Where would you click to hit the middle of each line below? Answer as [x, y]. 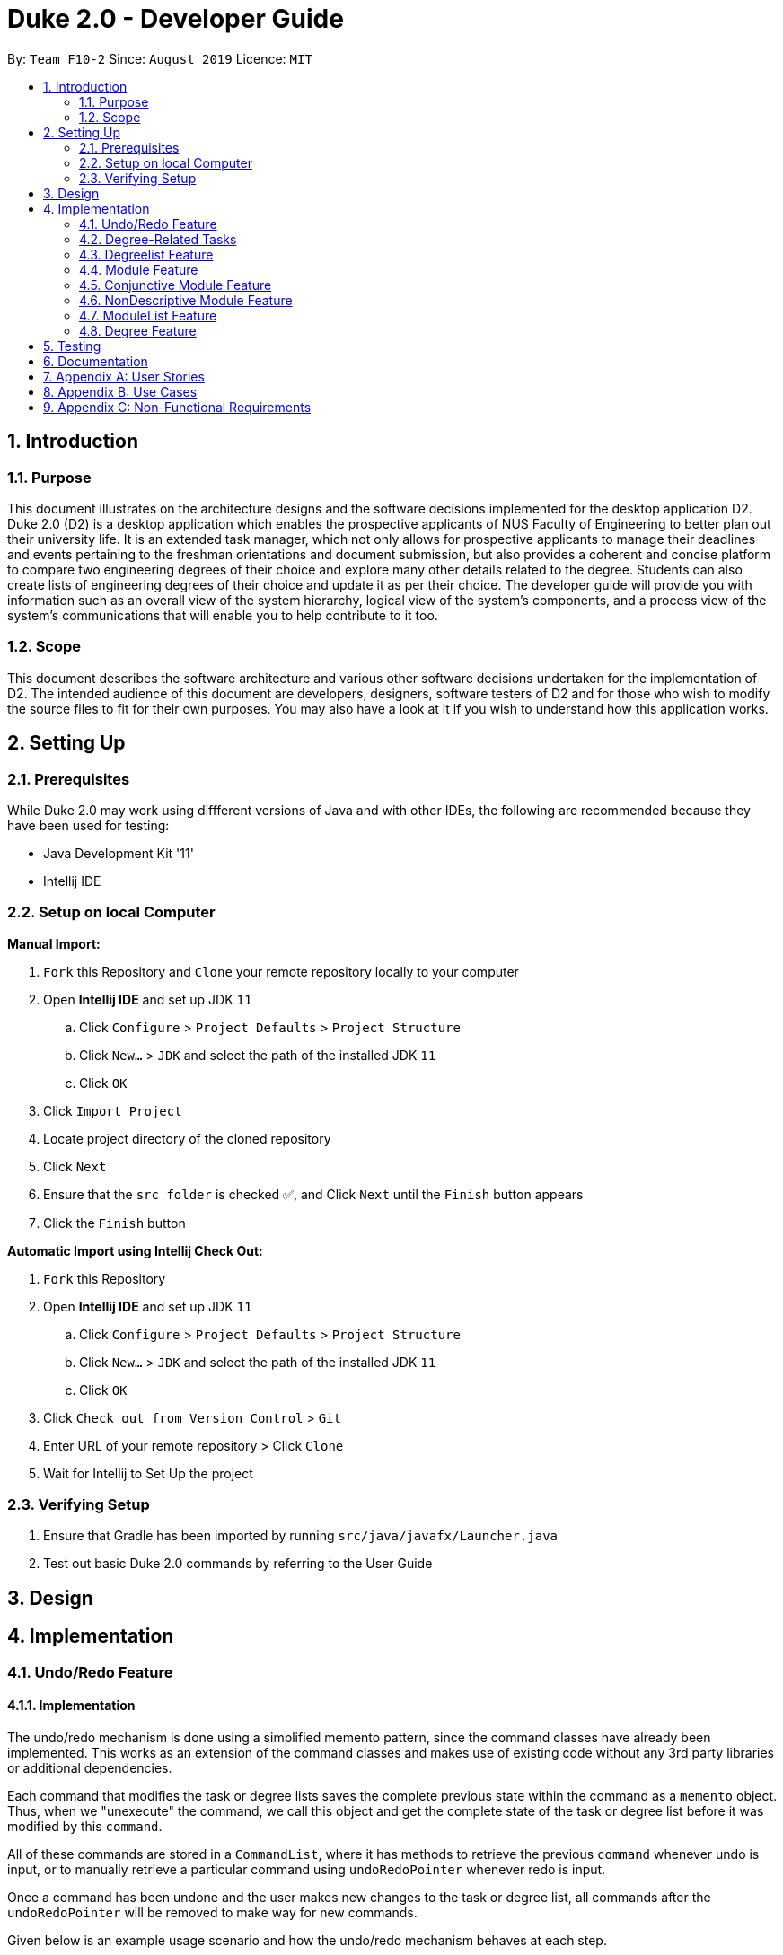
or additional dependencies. [90, 1767]
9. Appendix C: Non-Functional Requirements [177, 407]
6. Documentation [96, 361]
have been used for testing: [88, 825]
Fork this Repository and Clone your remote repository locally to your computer [281, 971]
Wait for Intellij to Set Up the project [148, 1473]
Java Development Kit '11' [119, 853]
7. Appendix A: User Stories [124, 376]
